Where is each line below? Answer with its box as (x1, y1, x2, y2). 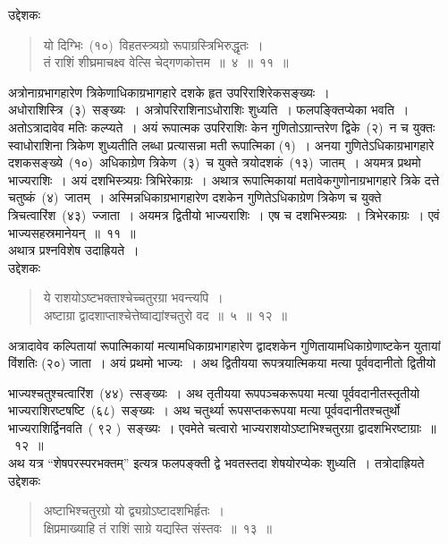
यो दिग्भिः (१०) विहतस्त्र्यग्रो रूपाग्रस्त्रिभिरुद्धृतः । (43, 35, 264, 54)
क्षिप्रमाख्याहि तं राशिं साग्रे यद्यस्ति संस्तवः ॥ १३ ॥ (43, 518, 272, 537)
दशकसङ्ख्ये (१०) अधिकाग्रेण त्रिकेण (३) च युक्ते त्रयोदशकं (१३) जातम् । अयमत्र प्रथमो (8, 153, 421, 172)
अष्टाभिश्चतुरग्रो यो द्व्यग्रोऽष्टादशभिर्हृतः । (43, 501, 224, 520)
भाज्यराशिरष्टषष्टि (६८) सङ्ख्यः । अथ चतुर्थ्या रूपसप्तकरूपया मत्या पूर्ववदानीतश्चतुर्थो (8, 401, 401, 420)
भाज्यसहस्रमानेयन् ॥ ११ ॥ (8, 223, 136, 242)
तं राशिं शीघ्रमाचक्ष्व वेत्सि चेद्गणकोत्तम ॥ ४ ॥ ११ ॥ (43, 53, 289, 72)
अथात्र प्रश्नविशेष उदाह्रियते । (8, 241, 139, 259)
